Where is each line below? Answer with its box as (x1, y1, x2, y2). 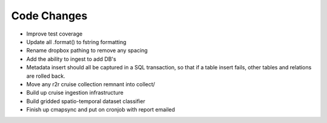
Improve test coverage (26, 30, 83, 37)
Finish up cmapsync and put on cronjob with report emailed (26, 106, 176, 113)
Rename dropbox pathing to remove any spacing (26, 47, 148, 54)
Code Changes (11, 9, 88, 22)
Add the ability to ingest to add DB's (26, 55, 116, 63)
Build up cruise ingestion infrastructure (26, 89, 124, 96)
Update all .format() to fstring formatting (26, 38, 127, 45)
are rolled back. (26, 72, 66, 80)
